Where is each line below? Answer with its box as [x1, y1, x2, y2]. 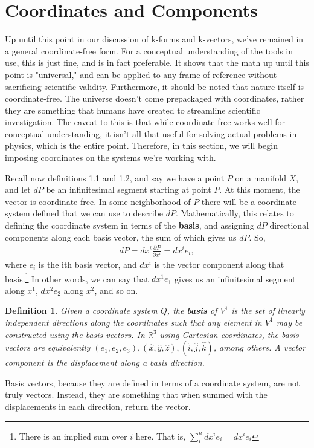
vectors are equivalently [5, 341, 91, 354]
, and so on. [94, 284, 138, 296]
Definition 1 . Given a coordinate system [5, 304, 158, 317]
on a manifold [235, 171, 286, 184]
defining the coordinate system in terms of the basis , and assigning [5, 219, 254, 232]
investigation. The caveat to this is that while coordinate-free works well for [5, 115, 285, 128]
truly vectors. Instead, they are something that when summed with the [5, 388, 268, 401]
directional [269, 219, 309, 232]
